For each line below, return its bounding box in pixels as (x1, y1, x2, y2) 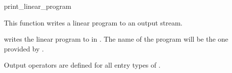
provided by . (4, 43, 44, 53)
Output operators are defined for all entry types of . (4, 60, 161, 70)
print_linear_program (4, 1, 71, 11)
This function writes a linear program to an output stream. (4, 17, 183, 27)
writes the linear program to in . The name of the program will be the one (4, 34, 229, 44)
